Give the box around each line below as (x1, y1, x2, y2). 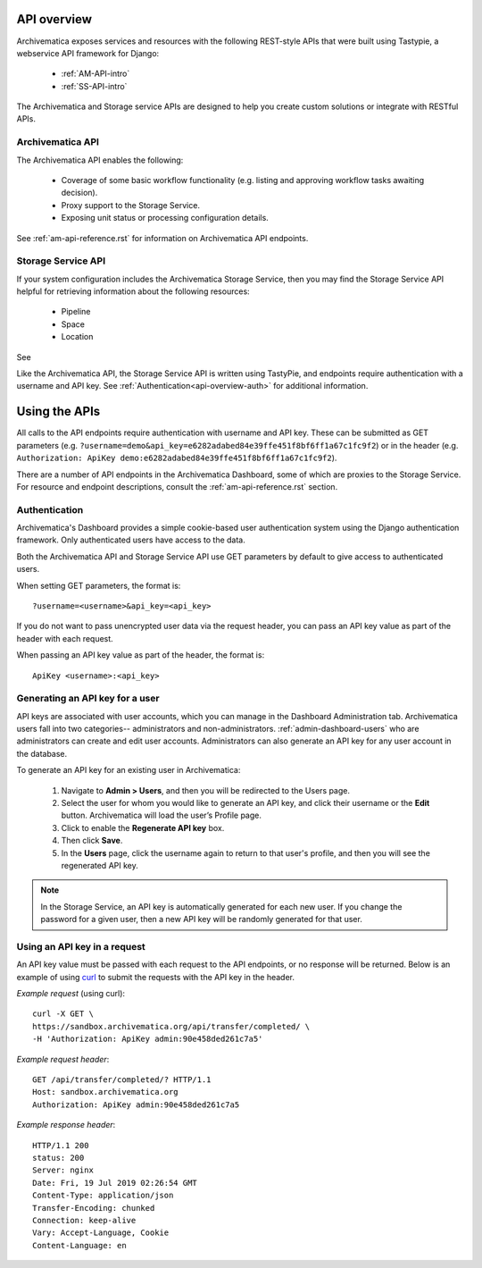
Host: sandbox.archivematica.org (32, 1087, 179, 1097)
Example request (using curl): (16, 988, 125, 999)
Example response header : (16, 1120, 116, 1130)
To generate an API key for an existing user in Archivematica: (16, 765, 241, 776)
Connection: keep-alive (32, 1215, 137, 1225)
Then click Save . (61, 836, 123, 846)
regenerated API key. (61, 861, 138, 870)
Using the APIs (16, 404, 101, 419)
